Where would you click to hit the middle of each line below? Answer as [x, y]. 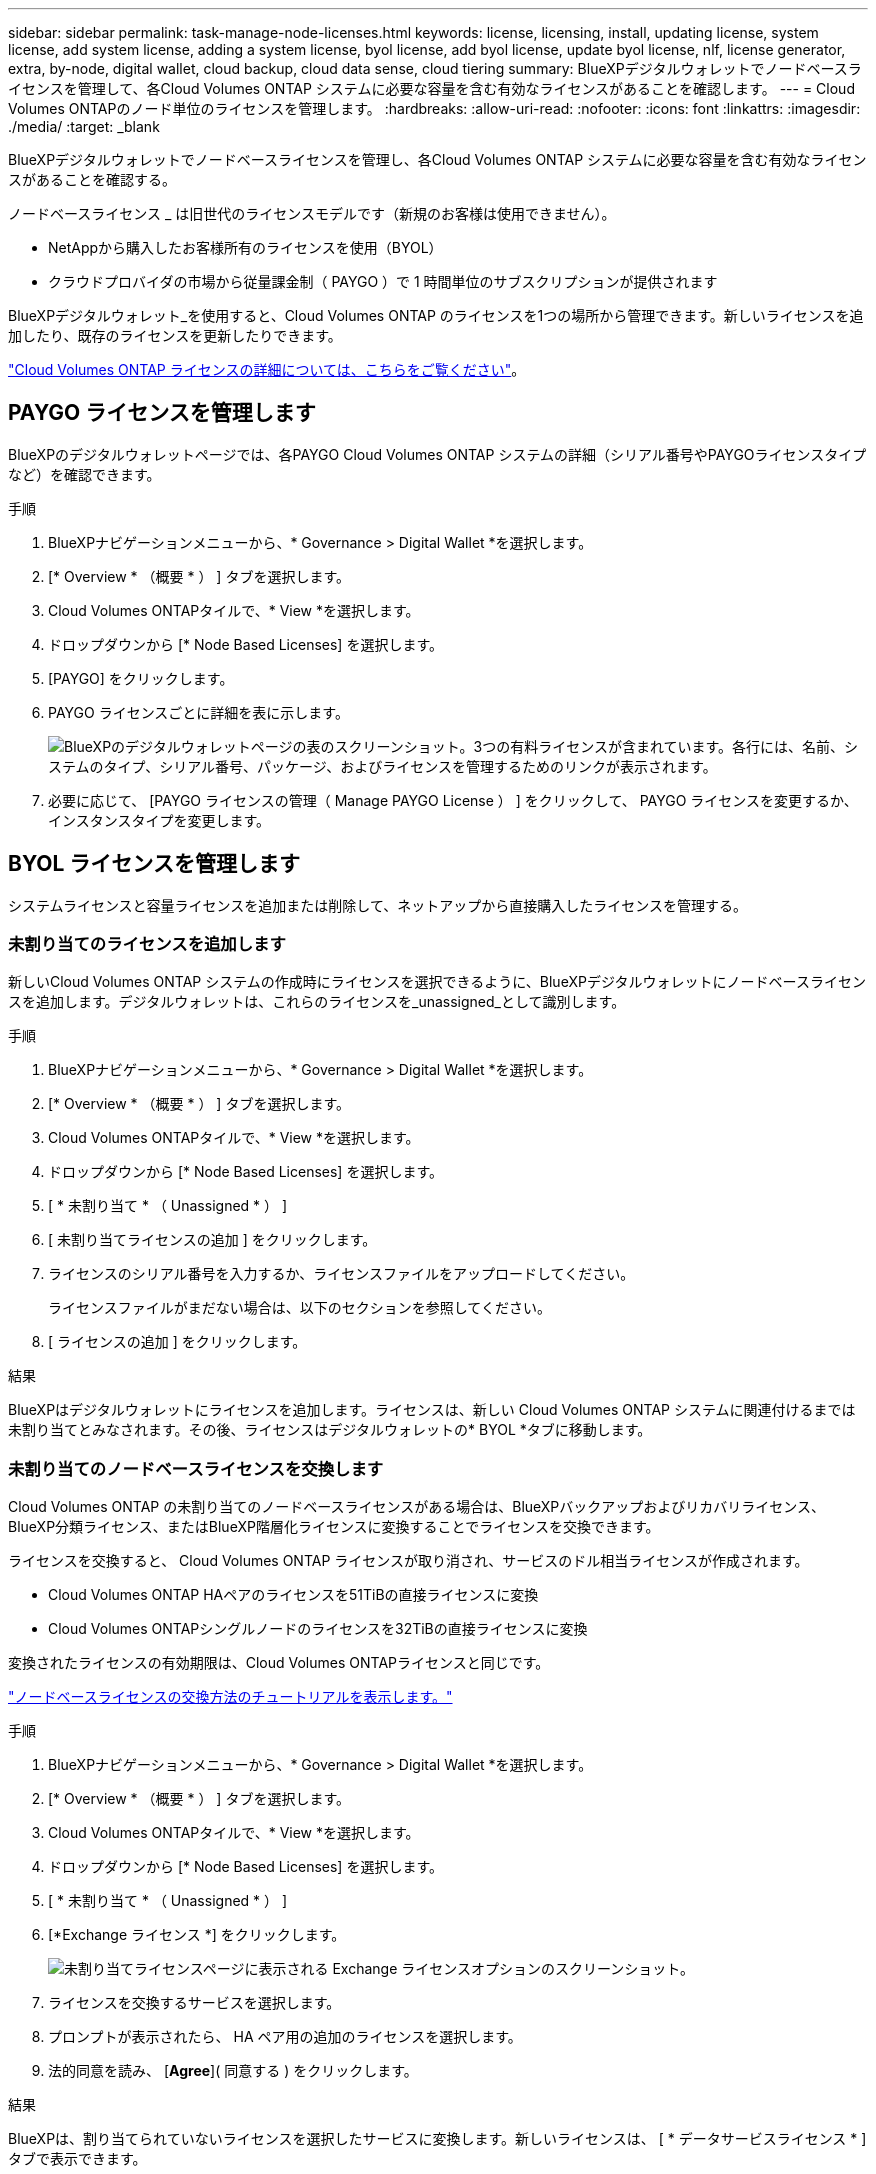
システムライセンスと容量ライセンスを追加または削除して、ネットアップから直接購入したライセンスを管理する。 [377, 905]
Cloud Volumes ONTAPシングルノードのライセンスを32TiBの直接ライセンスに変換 [318, 1629]
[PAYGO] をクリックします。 [141, 678]
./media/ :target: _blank [84, 126]
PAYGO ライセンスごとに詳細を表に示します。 [198, 712]
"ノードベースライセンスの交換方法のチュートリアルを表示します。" [230, 1697]
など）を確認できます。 [84, 474]
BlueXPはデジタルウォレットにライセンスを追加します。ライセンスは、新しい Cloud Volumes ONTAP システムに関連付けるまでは [432, 1410]
